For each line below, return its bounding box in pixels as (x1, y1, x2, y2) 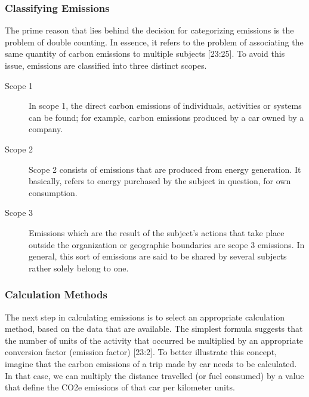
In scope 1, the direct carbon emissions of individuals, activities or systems (29, 99, 302, 112)
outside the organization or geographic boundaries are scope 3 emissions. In (29, 238, 305, 251)
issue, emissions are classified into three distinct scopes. (5, 59, 207, 71)
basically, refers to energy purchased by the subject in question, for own (29, 175, 291, 187)
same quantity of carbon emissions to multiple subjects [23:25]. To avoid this (5, 47, 285, 60)
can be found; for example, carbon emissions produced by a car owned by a (29, 111, 304, 123)
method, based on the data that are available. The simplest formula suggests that (5, 322, 303, 335)
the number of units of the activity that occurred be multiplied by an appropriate (5, 334, 304, 346)
